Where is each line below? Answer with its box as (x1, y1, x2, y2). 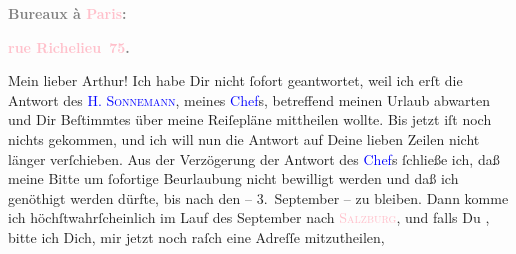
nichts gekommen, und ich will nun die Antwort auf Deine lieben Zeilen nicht (8, 128, 480, 149)
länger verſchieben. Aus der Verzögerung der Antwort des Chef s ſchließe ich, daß (8, 148, 500, 169)
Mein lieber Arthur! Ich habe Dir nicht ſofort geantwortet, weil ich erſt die (8, 70, 463, 91)
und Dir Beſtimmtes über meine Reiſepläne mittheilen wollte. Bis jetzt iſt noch (8, 109, 492, 130)
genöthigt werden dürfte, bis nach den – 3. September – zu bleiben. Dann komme (8, 187, 509, 208)
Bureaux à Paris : (8, 3, 127, 23)
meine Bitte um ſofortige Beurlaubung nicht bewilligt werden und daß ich (8, 168, 459, 189)
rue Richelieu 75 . (8, 36, 130, 57)
